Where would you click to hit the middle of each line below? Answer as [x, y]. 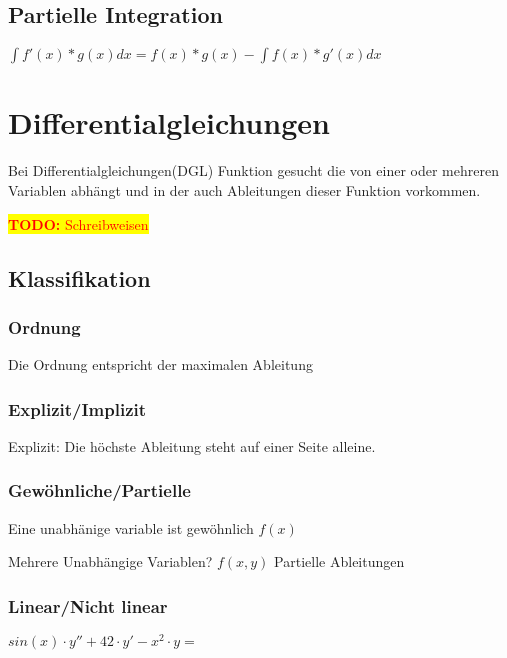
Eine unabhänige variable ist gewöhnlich [131, 527]
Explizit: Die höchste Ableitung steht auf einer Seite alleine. [192, 445]
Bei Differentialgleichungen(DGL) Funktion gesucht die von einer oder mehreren [253, 170]
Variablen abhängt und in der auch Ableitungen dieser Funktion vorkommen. [244, 189]
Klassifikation [79, 277]
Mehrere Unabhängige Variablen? [110, 561]
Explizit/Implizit [77, 408]
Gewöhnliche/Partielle [99, 490]
